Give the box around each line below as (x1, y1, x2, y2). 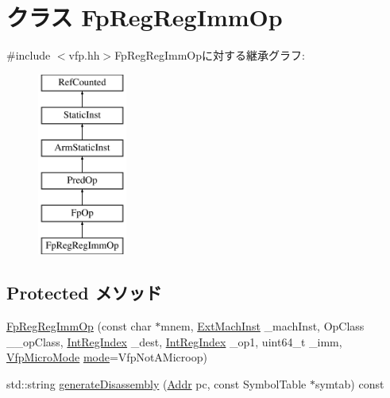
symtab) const (315, 376, 384, 392)
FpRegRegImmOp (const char (6, 318, 152, 334)
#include (6, 47, 51, 64)
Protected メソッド (6, 280, 162, 305)
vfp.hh (68, 47, 100, 64)
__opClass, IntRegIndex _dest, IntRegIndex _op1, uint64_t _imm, (6, 333, 342, 350)
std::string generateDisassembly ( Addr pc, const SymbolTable (6, 376, 307, 392)
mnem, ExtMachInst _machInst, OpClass (160, 318, 365, 334)
